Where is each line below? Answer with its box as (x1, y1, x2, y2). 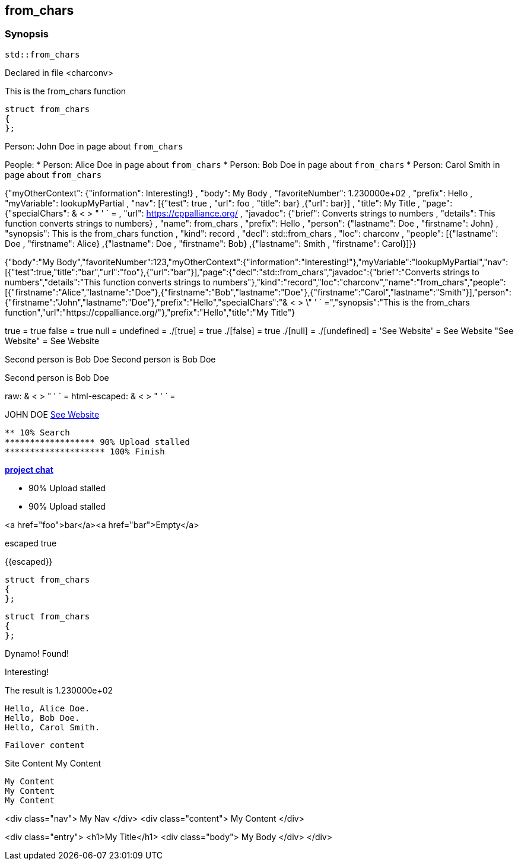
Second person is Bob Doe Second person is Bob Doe (5, 354, 216, 364)
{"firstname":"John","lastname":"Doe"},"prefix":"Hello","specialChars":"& (5, 297, 288, 307)
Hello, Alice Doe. (5, 703, 90, 713)
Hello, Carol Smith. (5, 722, 100, 732)
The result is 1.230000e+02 (5, 685, 113, 695)
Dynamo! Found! (5, 648, 69, 659)
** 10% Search (5, 427, 70, 437)
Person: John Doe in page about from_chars (5, 141, 183, 151)
